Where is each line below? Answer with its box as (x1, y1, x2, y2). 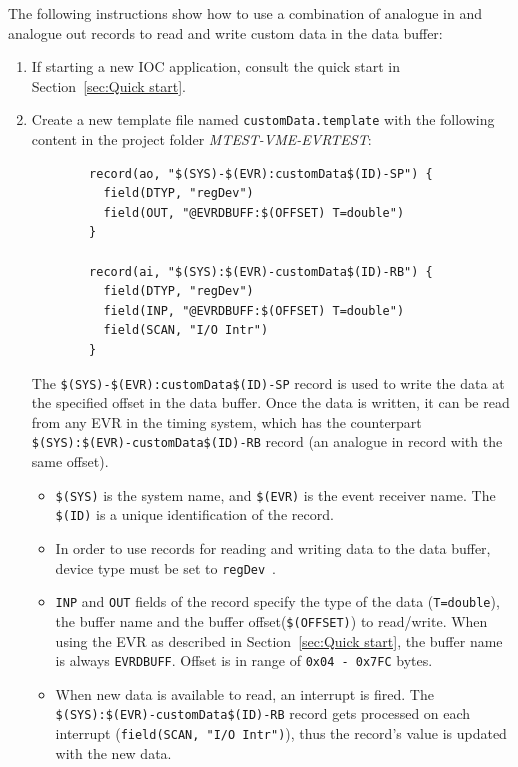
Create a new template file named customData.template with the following (31, 109, 495, 130)
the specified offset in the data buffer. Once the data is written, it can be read (31, 392, 510, 413)
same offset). (31, 451, 109, 472)
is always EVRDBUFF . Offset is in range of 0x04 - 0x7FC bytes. (55, 650, 433, 671)
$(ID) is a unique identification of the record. (55, 504, 334, 525)
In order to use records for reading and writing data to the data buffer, (55, 537, 491, 558)
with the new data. (55, 742, 172, 763)
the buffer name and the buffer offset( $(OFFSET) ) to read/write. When (55, 610, 488, 631)
